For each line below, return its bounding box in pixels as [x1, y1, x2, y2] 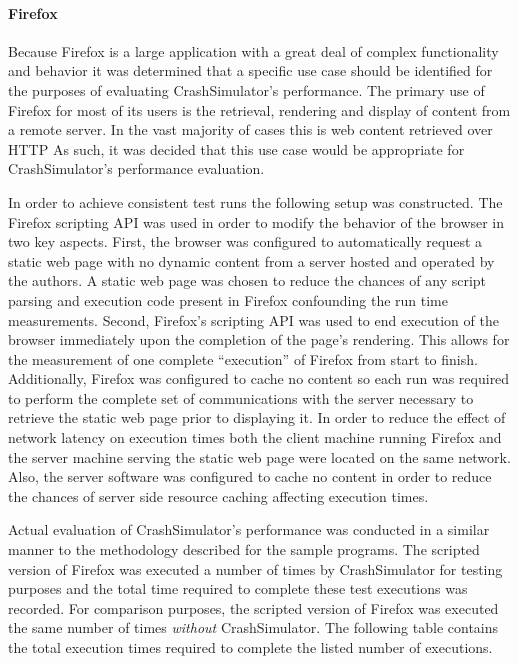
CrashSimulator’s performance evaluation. [8, 158, 265, 179]
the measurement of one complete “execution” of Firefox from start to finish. [8, 348, 478, 369]
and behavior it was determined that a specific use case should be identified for [8, 60, 493, 81]
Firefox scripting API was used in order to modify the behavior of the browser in [8, 211, 505, 232]
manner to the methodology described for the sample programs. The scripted [8, 539, 480, 560]
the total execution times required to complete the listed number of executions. [8, 637, 493, 658]
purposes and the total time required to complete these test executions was [8, 578, 468, 599]
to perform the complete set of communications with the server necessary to [8, 387, 474, 408]
